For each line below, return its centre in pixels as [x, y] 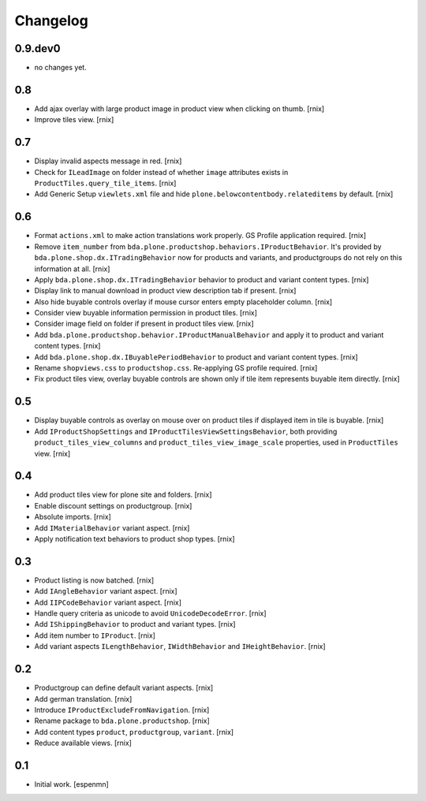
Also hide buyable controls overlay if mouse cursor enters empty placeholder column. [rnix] [183, 302]
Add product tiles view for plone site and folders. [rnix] [123, 495]
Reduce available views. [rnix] [83, 743]
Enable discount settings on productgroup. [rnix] [113, 505]
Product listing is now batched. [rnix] [94, 580]
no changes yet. [60, 68]
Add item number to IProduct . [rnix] [95, 635]
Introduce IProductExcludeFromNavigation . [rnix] [122, 710]
